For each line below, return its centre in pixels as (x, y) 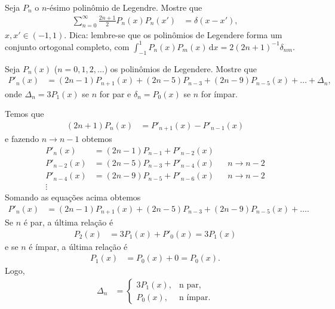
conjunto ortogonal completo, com (67, 46)
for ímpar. (219, 93)
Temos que (24, 114)
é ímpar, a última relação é (78, 246)
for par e (115, 93)
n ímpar (194, 297)
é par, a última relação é (68, 222)
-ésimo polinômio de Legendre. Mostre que (125, 7)
